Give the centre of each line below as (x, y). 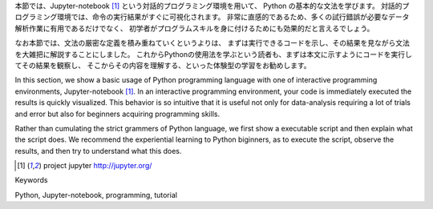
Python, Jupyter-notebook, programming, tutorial (96, 195)
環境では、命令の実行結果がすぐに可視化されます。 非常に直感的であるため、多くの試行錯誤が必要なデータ (233, 17)
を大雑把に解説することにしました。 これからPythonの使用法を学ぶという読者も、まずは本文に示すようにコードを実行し (214, 54)
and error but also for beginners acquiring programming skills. (117, 114)
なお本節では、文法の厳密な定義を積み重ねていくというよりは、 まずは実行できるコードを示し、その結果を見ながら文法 (212, 43)
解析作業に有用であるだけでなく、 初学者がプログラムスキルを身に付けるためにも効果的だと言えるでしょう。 (194, 28)
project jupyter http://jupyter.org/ (97, 166)
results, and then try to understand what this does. (98, 151)
